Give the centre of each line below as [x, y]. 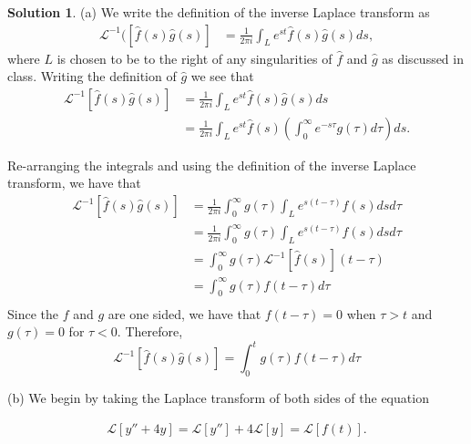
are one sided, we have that [184, 313]
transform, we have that [74, 183]
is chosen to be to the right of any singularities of [195, 58]
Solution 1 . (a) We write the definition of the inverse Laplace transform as [219, 12]
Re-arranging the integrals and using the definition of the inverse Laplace [212, 165]
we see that [222, 76]
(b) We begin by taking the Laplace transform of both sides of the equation [218, 398]
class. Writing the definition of [92, 76]
